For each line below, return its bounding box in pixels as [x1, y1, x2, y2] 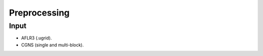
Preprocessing [9, 7, 70, 18]
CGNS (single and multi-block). [21, 42, 84, 48]
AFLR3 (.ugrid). [21, 35, 52, 41]
